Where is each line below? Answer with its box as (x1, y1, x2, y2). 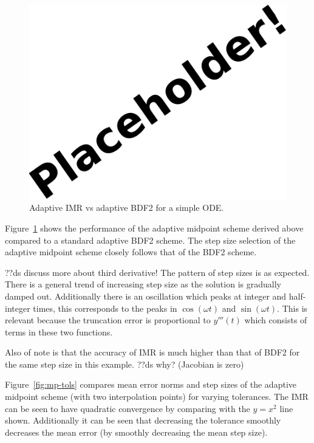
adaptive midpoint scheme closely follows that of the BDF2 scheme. (5, 246, 257, 258)
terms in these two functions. (5, 325, 113, 338)
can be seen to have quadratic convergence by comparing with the (5, 402, 250, 414)
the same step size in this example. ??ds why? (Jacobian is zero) (5, 357, 244, 370)
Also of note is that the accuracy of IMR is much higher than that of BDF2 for (5, 346, 300, 359)
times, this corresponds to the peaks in (33, 301, 177, 314)
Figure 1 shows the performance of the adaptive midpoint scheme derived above (5, 221, 304, 234)
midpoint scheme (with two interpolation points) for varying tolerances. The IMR (5, 390, 309, 403)
